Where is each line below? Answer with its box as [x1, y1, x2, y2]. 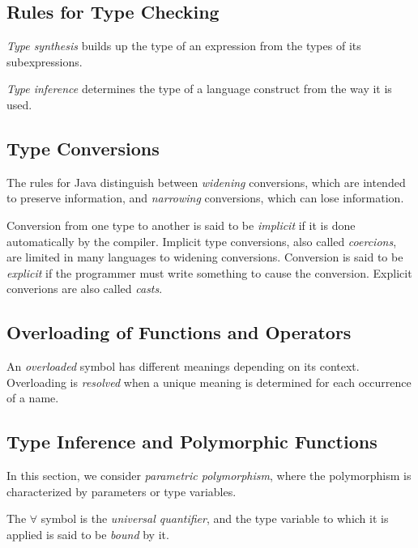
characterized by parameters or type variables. [6, 482, 237, 499]
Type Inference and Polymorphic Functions [6, 429, 377, 454]
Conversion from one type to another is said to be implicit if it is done [6, 216, 356, 233]
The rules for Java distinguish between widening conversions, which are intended [6, 173, 406, 190]
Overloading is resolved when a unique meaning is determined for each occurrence [6, 373, 412, 390]
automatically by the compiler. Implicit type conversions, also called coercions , [6, 232, 397, 249]
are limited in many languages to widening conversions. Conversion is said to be [6, 249, 403, 266]
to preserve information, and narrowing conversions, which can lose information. [6, 189, 404, 206]
